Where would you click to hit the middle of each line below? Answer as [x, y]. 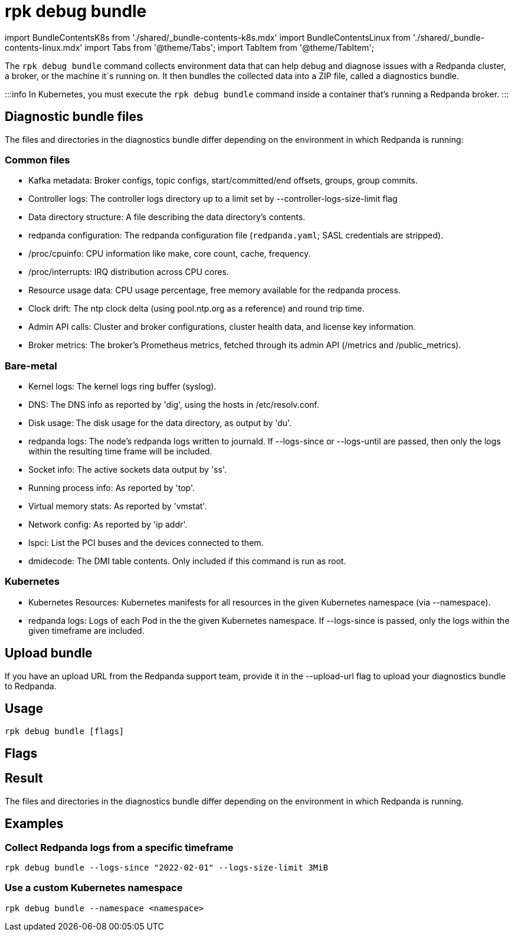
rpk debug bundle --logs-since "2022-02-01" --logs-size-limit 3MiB [166, 868]
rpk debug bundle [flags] [65, 731]
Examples [34, 824]
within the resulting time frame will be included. [120, 451]
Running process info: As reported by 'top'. [112, 488]
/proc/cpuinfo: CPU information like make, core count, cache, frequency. [170, 254]
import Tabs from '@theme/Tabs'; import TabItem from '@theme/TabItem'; [229, 47]
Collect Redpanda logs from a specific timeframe [119, 847]
